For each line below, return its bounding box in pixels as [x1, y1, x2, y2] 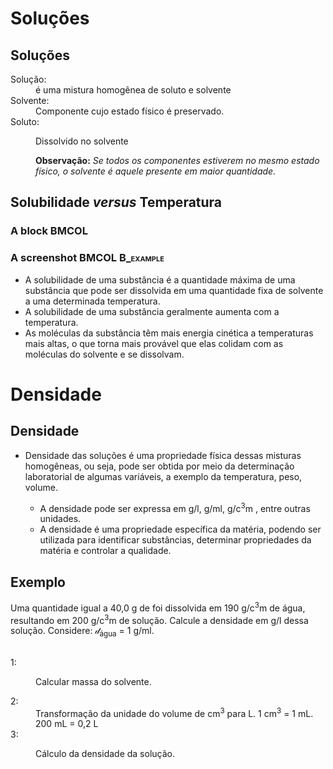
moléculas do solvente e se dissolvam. [24, 348, 185, 360]
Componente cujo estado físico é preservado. [35, 105, 225, 117]
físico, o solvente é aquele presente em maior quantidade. [35, 165, 277, 177]
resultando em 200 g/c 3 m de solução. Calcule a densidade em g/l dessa [10, 612, 309, 626]
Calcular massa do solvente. [35, 675, 152, 687]
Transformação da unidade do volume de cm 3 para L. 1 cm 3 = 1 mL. [35, 705, 314, 719]
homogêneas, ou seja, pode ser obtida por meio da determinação [24, 460, 295, 472]
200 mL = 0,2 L [35, 718, 99, 730]
